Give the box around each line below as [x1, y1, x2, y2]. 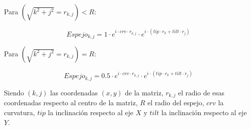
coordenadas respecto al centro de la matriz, [4, 97, 138, 108]
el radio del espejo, [147, 97, 204, 108]
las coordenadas [50, 87, 98, 97]
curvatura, [4, 107, 35, 117]
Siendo [4, 87, 24, 97]
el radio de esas [178, 87, 225, 97]
